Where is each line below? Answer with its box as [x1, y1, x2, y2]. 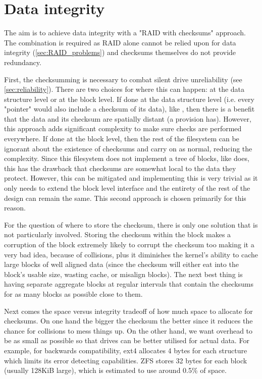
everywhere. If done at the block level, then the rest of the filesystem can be [4, 133, 239, 144]
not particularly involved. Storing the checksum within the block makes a [4, 229, 231, 240]
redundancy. [4, 57, 41, 67]
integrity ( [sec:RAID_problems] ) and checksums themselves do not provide [4, 47, 236, 58]
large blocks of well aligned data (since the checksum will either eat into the [4, 259, 239, 269]
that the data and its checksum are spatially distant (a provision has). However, [4, 113, 251, 124]
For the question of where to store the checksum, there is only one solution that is [4, 219, 258, 230]
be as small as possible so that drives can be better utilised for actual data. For [4, 335, 249, 346]
